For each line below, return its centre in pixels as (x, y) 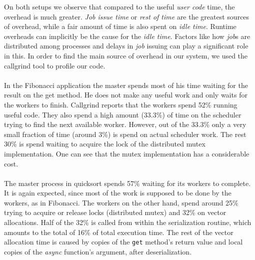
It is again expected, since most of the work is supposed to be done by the (118, 193)
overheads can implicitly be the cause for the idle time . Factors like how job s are (127, 36)
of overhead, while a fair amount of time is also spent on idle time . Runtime (120, 26)
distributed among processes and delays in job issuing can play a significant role (126, 46)
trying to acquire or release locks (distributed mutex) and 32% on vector (115, 212)
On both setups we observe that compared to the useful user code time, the (119, 6)
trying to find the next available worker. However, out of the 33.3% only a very (125, 124)
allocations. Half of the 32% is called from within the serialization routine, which (128, 222)
